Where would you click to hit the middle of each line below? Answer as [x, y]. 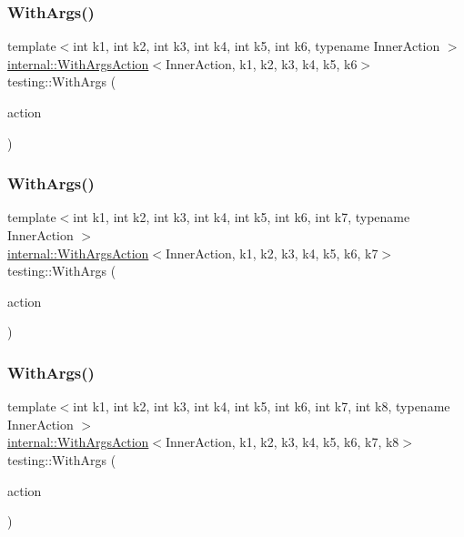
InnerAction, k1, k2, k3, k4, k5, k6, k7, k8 [282, 442]
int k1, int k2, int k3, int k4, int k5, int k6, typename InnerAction [257, 46]
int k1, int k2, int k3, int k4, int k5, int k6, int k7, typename [242, 217]
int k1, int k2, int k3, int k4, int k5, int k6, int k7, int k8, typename [262, 406]
